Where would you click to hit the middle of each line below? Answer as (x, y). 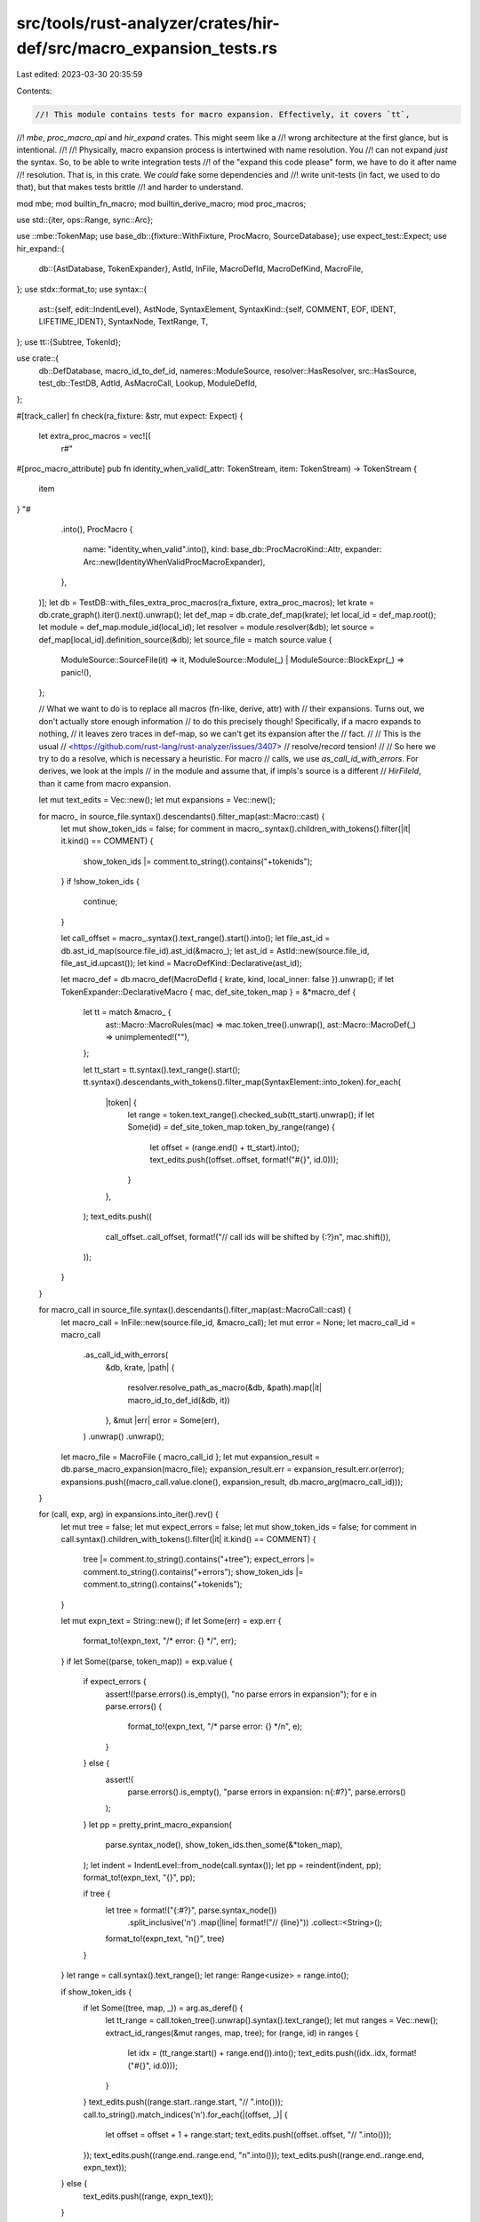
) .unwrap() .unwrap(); (124, 1436)
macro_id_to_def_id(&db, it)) (179, 1400)
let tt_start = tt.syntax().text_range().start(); (162, 1069)
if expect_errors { (115, 1682)
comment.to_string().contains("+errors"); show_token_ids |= (193, 1571)
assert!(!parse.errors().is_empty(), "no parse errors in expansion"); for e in (241, 1694)
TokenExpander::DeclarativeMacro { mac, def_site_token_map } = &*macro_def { (208, 992)
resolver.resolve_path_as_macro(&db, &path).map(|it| (225, 1387)
